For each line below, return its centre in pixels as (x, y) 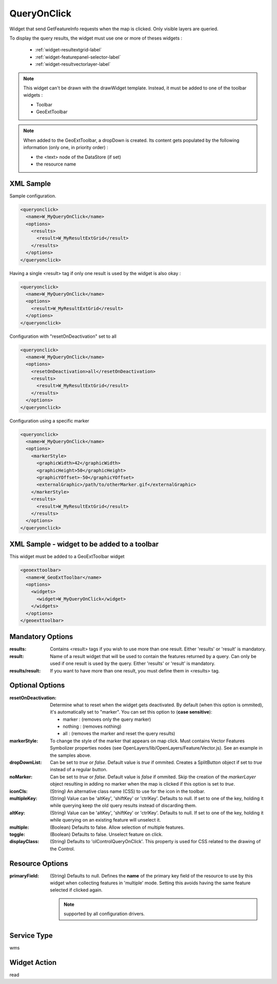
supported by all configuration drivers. (104, 914)
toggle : (17, 834)
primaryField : (24, 876)
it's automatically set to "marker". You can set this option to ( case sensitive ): (131, 712)
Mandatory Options (41, 637)
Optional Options (37, 686)
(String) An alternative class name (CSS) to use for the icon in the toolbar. (127, 791)
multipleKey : (24, 798)
